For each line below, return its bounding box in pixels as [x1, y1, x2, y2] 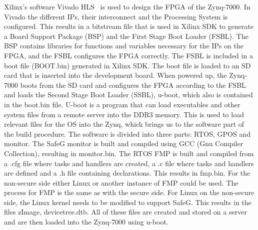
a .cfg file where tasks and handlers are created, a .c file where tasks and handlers [4, 158, 254, 168]
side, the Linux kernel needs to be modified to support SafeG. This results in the [4, 197, 251, 207]
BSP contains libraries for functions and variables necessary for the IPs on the [4, 40, 243, 51]
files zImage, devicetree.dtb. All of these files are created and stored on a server [4, 207, 247, 217]
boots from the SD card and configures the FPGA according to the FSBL [20, 79, 246, 90]
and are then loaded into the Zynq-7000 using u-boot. [4, 217, 168, 227]
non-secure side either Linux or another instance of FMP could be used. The [4, 177, 238, 188]
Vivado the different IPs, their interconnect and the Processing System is [4, 11, 228, 21]
